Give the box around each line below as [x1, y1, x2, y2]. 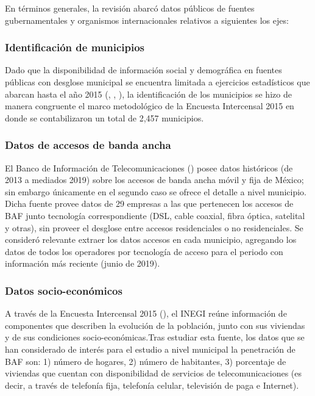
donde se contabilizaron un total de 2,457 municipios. [5, 111, 204, 124]
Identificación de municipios [5, 40, 145, 55]
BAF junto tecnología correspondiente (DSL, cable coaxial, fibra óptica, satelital [5, 209, 305, 221]
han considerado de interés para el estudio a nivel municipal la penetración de [5, 342, 296, 355]
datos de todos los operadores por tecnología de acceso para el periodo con [5, 245, 283, 257]
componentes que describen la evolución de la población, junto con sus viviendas [5, 319, 305, 331]
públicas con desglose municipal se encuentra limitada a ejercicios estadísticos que [5, 76, 310, 88]
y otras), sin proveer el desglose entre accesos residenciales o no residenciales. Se [5, 221, 303, 234]
